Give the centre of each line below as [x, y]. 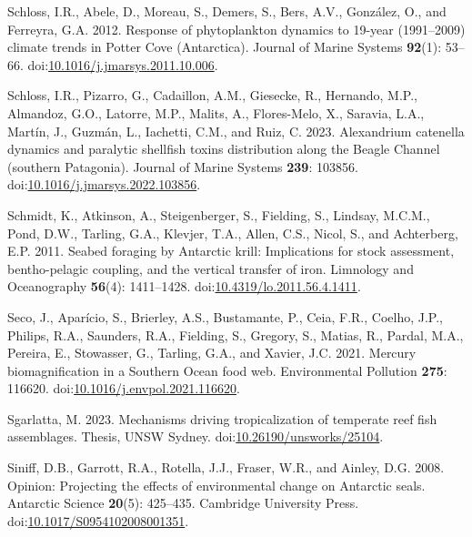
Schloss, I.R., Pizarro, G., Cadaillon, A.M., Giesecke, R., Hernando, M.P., [212, 95]
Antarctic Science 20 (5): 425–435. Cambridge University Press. [183, 503]
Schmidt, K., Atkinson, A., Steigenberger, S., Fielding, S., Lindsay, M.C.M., [219, 214]
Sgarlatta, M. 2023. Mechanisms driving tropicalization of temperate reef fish [222, 418]
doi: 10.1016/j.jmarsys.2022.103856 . [104, 184]
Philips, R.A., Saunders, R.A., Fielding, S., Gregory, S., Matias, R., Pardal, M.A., [236, 334]
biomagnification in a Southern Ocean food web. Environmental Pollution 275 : [227, 370]
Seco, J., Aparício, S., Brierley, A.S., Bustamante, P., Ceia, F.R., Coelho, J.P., [225, 316]
